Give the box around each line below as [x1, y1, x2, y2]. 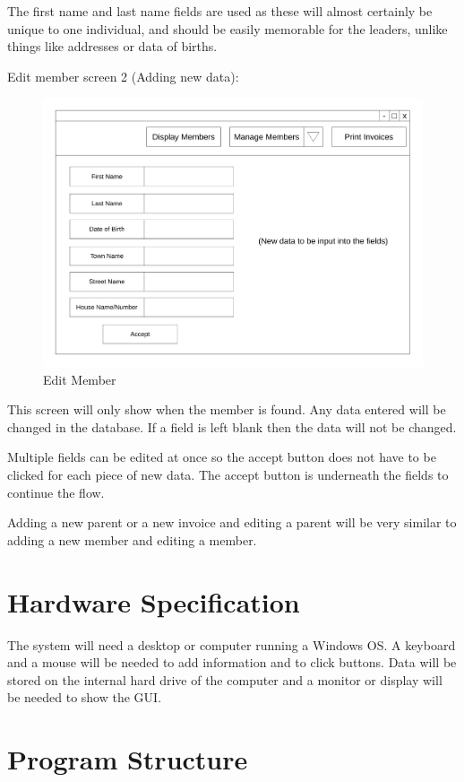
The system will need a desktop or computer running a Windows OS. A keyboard [7, 635, 456, 654]
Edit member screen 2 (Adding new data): [7, 66, 239, 85]
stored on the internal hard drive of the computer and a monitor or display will [7, 670, 443, 689]
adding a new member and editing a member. [7, 530, 257, 549]
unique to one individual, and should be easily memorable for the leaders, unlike [7, 19, 448, 38]
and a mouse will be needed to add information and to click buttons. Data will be [7, 653, 457, 672]
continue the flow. [7, 482, 105, 501]
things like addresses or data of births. [7, 37, 218, 56]
